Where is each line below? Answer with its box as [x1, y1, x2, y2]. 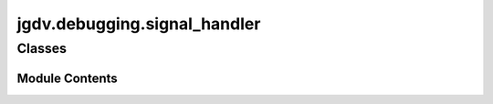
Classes [16, 40, 68, 57]
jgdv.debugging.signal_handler [16, 14, 261, 34]
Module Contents [16, 70, 118, 86]
